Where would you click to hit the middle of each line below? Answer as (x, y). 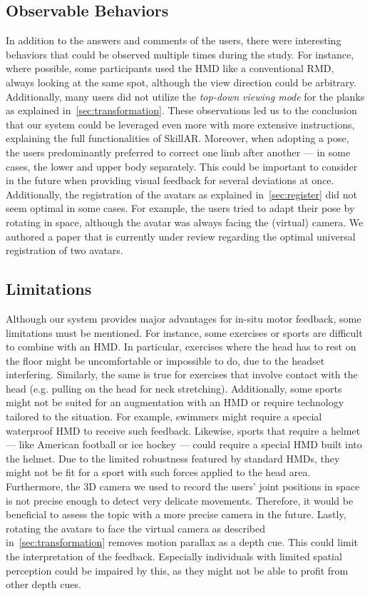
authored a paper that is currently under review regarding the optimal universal (181, 236)
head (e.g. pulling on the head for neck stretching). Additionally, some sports (174, 388)
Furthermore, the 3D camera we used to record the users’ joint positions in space (183, 486)
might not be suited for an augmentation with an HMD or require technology (175, 402)
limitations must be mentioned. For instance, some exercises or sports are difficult (184, 332)
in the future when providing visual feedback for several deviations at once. (170, 180)
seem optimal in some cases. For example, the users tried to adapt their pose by (180, 208)
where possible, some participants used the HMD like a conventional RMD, (170, 68)
